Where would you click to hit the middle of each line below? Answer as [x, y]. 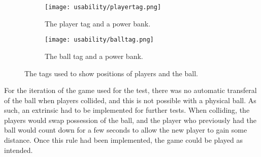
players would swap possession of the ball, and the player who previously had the [130, 120]
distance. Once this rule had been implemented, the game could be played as [124, 140]
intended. [19, 150]
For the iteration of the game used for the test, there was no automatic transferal [130, 90]
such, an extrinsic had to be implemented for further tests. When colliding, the [127, 110]
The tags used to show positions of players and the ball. [111, 73]
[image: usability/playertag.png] [103, 7]
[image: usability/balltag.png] [99, 40]
